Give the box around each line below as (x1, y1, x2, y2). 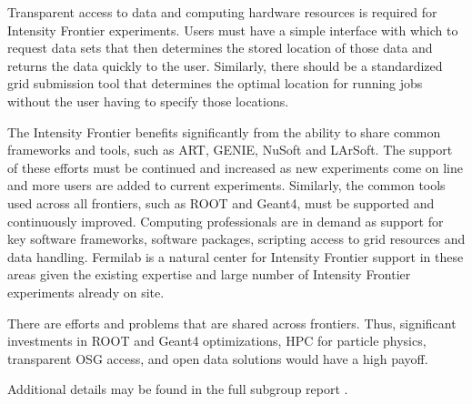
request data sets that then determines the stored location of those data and (7, 38, 433, 57)
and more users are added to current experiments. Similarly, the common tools (7, 176, 446, 195)
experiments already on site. (7, 282, 165, 301)
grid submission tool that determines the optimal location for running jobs (7, 74, 423, 93)
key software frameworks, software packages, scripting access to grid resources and (7, 229, 466, 248)
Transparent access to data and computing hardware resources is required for (7, 3, 437, 21)
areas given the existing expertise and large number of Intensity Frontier (7, 265, 411, 284)
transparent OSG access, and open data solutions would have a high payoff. (7, 348, 428, 368)
